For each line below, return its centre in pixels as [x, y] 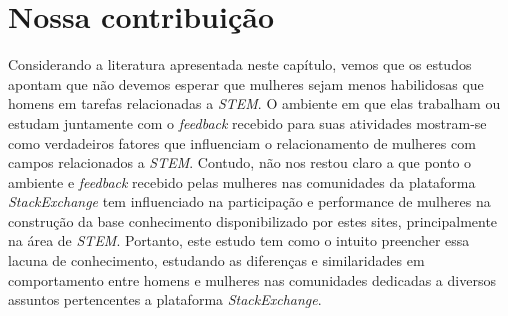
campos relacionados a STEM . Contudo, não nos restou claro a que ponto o [240, 162]
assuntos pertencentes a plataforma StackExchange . [165, 299]
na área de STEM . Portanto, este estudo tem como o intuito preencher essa [239, 240]
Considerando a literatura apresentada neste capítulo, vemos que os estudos [240, 64]
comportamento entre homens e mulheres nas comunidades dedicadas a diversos [252, 279]
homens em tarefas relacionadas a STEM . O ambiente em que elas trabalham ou [254, 103]
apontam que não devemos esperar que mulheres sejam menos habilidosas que [246, 83]
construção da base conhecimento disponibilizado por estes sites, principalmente [253, 220]
